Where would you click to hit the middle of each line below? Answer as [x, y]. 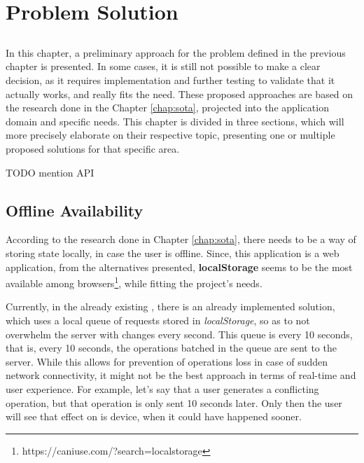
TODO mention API [50, 172]
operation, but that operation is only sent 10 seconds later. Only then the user [174, 402]
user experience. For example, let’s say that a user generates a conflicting [162, 388]
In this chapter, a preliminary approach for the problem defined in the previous [176, 52]
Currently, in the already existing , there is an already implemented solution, [170, 306]
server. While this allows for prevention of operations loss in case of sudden [167, 361]
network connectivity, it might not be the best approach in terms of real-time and [181, 375]
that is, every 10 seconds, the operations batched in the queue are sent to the [171, 348]
